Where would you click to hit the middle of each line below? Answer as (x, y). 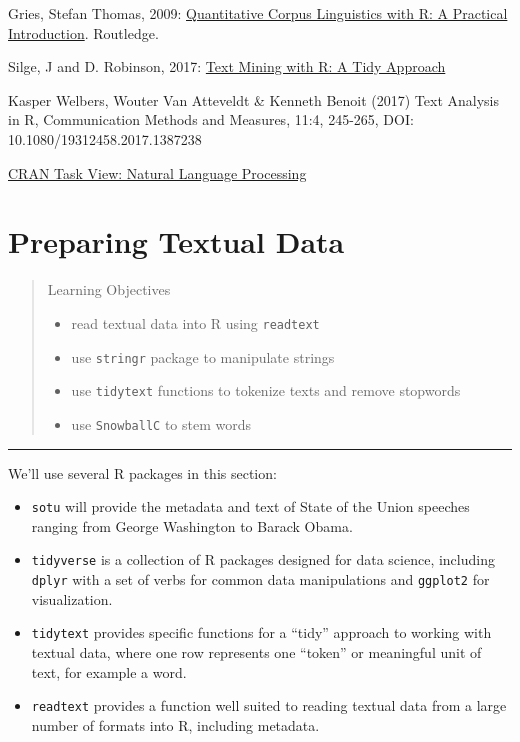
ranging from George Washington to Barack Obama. (192, 525)
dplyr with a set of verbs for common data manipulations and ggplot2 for (260, 579)
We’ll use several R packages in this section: (142, 472)
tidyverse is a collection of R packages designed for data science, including (263, 559)
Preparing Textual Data (176, 241)
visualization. (72, 598)
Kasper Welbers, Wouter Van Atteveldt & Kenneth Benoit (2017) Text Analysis (254, 99)
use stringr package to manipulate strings (203, 356)
